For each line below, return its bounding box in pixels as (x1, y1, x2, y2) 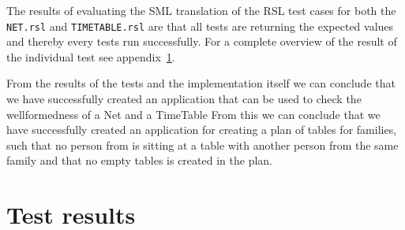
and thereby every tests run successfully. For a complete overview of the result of (6, 33, 397, 50)
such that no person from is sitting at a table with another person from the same (6, 136, 399, 153)
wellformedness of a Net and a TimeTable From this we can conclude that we (6, 106, 381, 122)
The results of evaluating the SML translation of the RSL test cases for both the (6, 2, 396, 18)
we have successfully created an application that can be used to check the (6, 91, 362, 107)
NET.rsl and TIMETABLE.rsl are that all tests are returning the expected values (6, 17, 394, 34)
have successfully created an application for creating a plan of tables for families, (6, 121, 397, 138)
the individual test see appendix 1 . (6, 48, 175, 65)
